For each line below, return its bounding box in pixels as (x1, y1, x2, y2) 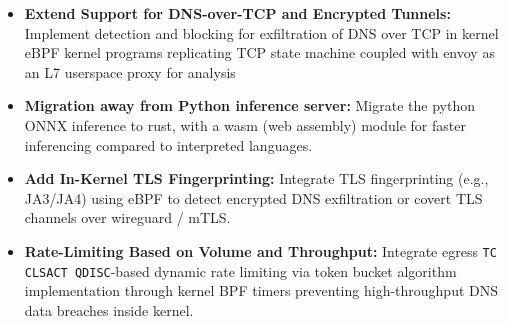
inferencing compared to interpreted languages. (24, 134, 313, 155)
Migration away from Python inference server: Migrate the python (24, 95, 475, 116)
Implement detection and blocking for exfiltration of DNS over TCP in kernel (24, 22, 499, 43)
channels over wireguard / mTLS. (24, 207, 231, 228)
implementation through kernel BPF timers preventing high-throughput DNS (24, 280, 499, 301)
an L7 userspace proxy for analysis (24, 61, 236, 82)
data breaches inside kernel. (24, 299, 194, 320)
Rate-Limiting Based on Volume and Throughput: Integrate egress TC (24, 240, 497, 261)
